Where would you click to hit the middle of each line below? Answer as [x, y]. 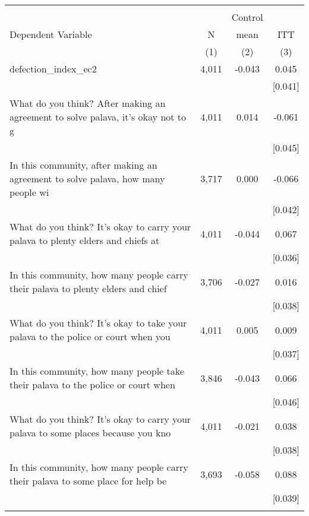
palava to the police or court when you [90, 336]
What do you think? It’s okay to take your [98, 323]
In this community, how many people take [97, 371]
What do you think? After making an [88, 103]
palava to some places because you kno [90, 433]
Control [247, 17]
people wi [29, 192]
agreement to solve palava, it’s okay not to [98, 117]
